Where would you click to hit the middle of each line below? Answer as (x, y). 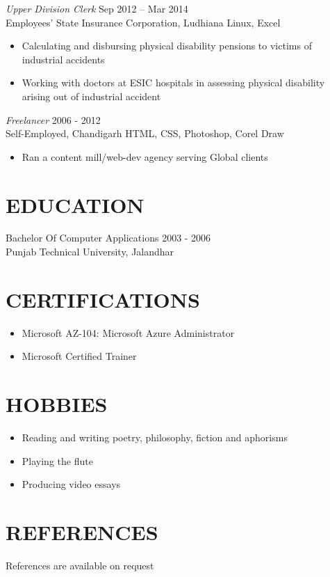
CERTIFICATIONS (103, 299)
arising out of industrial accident (91, 96)
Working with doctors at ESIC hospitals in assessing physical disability (173, 82)
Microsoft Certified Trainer (79, 356)
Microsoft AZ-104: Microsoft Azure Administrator (128, 332)
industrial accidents (63, 59)
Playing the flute (57, 460)
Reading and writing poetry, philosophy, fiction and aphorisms (155, 437)
